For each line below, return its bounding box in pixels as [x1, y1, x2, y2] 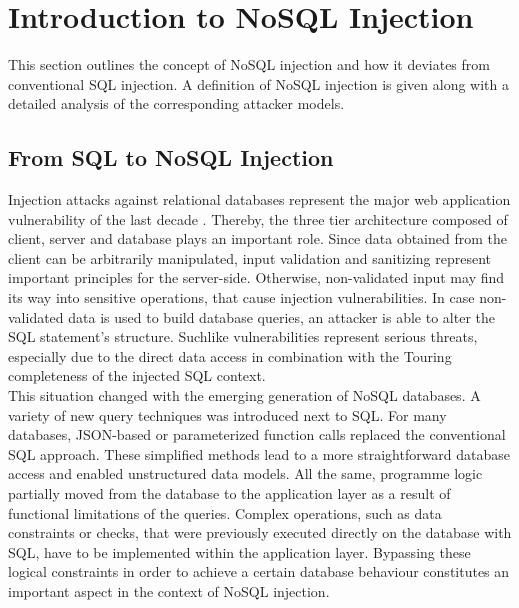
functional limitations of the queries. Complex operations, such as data [8, 502, 442, 523]
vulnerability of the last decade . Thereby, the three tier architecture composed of [8, 208, 508, 229]
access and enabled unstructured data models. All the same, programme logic [8, 463, 483, 484]
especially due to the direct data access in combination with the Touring [8, 345, 452, 366]
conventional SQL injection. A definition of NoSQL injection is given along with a [8, 73, 510, 94]
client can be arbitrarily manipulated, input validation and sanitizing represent [8, 247, 492, 268]
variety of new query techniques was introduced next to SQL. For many [8, 404, 447, 425]
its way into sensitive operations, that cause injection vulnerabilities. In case [8, 287, 475, 308]
